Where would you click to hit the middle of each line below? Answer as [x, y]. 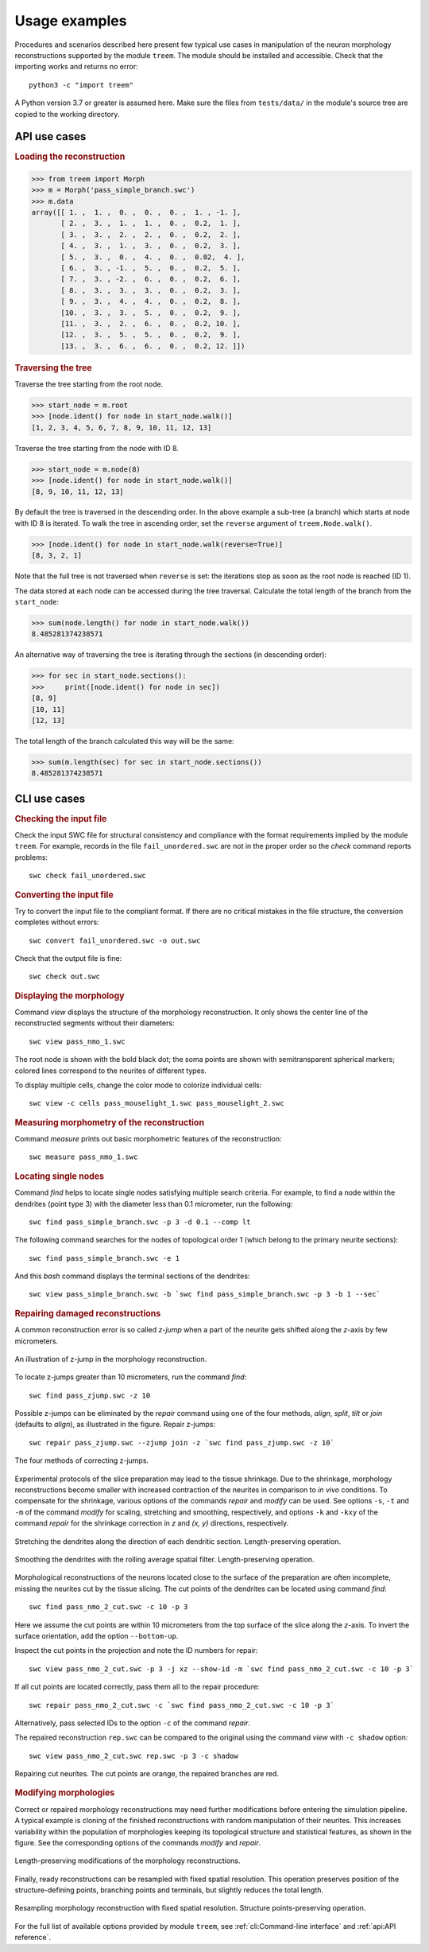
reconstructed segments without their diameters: [95, 1023]
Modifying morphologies [65, 1793]
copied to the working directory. [67, 114]
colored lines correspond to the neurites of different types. [110, 1071]
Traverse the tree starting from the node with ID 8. [97, 448]
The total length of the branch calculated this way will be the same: [124, 741]
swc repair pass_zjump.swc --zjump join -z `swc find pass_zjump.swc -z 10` [182, 1443]
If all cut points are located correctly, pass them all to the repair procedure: [137, 1687]
